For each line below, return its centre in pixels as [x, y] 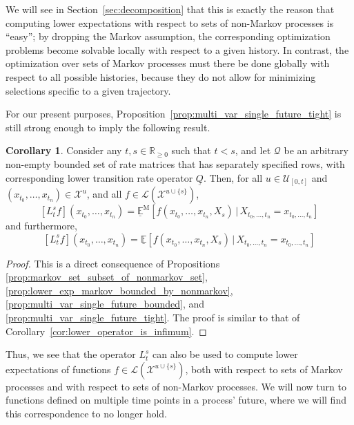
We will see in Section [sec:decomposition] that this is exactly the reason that [170, 9]
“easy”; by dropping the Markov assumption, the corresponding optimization [168, 36]
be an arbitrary [316, 150]
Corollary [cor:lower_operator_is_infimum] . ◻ [106, 331]
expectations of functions [58, 369]
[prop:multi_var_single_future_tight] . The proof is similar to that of [153, 318]
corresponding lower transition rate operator [99, 177]
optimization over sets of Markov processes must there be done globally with [168, 63]
